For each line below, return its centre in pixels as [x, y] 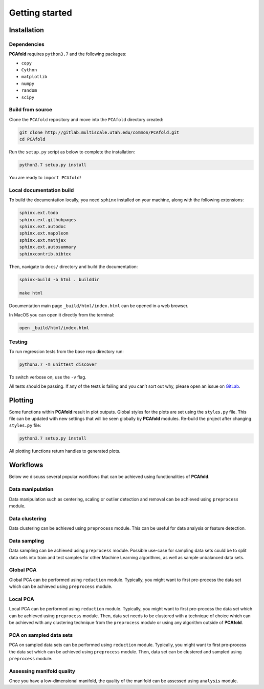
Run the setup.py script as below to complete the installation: [72, 152]
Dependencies [27, 44]
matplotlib [34, 77]
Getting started [41, 13]
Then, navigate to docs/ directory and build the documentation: [73, 267]
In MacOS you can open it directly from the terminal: [62, 314]
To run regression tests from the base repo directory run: [66, 352]
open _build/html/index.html [54, 328]
